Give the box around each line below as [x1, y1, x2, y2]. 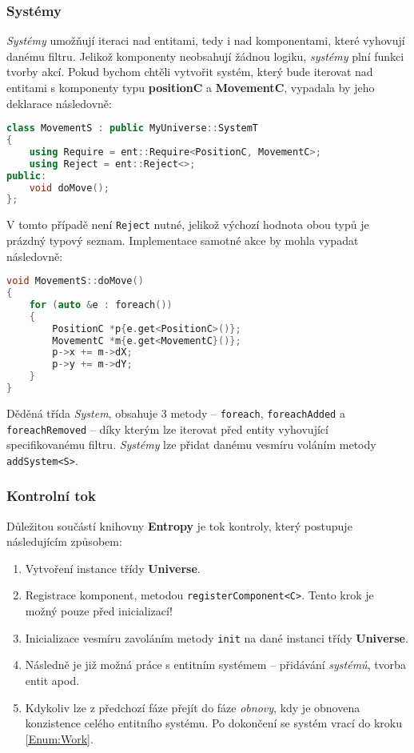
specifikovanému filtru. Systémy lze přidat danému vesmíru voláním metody [6, 436, 376, 453]
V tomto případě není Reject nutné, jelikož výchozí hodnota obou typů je [6, 216, 369, 233]
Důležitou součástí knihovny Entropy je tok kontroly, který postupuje [6, 517, 352, 534]
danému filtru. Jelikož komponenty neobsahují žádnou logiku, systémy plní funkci [6, 47, 404, 64]
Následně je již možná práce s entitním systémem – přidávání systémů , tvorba [25, 656, 406, 673]
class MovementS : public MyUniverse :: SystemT [6, 122, 259, 134]
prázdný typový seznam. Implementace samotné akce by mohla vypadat [6, 231, 359, 248]
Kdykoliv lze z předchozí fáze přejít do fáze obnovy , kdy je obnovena [25, 699, 360, 715]
